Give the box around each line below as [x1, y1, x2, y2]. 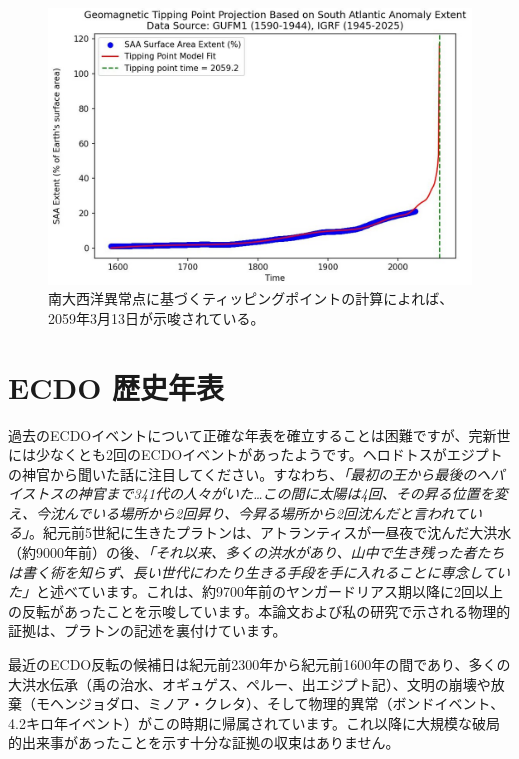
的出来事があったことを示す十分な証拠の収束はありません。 [8, 732, 400, 753]
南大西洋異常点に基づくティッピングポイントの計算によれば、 [48, 288, 454, 309]
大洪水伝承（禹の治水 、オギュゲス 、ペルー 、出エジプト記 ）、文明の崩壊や [8, 673, 491, 694]
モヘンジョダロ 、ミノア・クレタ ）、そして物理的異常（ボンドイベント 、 [35, 693, 505, 714]
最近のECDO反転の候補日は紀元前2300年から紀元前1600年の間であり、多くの [8, 654, 511, 675]
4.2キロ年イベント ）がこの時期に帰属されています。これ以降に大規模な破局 [8, 712, 501, 733]
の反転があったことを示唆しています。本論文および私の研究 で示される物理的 [8, 600, 511, 621]
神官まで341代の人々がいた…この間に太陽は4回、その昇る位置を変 [77, 483, 508, 504]
